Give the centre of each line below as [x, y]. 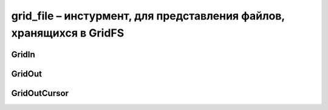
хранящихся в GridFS [68, 33]
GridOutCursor [40, 93]
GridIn [23, 54]
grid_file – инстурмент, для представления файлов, [148, 16]
